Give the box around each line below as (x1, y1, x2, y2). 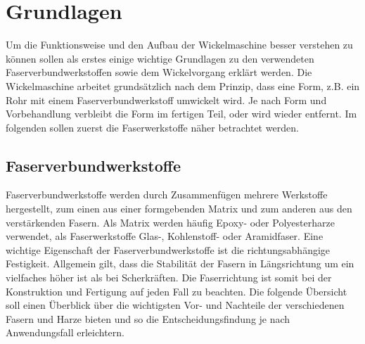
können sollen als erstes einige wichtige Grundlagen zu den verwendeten (6, 51, 314, 65)
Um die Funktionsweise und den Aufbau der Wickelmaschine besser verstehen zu (6, 37, 353, 52)
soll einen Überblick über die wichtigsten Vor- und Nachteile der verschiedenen (6, 298, 345, 312)
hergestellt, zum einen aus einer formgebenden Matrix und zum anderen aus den (6, 201, 352, 216)
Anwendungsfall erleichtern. (6, 325, 124, 340)
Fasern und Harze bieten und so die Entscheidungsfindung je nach (6, 311, 290, 326)
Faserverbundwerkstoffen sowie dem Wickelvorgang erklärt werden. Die (6, 65, 312, 79)
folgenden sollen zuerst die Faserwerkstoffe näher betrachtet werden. (6, 120, 299, 134)
